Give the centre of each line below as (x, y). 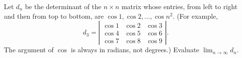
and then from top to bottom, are (54, 16)
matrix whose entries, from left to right (179, 6)
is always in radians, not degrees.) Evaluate (135, 50)
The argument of (29, 50)
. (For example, (195, 16)
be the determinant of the (63, 6)
